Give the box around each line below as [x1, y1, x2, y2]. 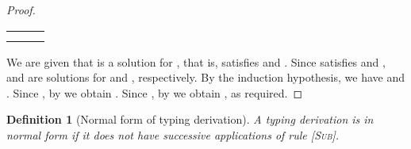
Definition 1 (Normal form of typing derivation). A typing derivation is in [6, 111, 374, 128]
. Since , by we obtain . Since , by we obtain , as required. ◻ [6, 84, 303, 101]
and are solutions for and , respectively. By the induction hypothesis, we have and [6, 69, 405, 86]
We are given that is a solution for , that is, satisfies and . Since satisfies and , [6, 53, 386, 70]
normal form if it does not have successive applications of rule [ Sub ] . [6, 126, 340, 143]
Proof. [6, 2, 36, 17]
